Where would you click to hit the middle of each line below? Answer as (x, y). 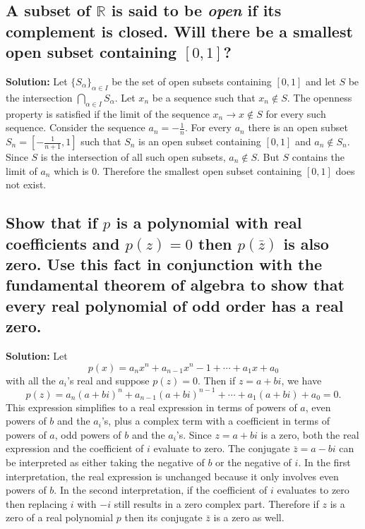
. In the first (324, 462)
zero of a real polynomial (60, 517)
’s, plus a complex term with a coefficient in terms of (215, 421)
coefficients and (63, 243)
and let (321, 81)
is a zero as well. (249, 517)
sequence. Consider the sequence (76, 127)
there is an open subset (298, 127)
